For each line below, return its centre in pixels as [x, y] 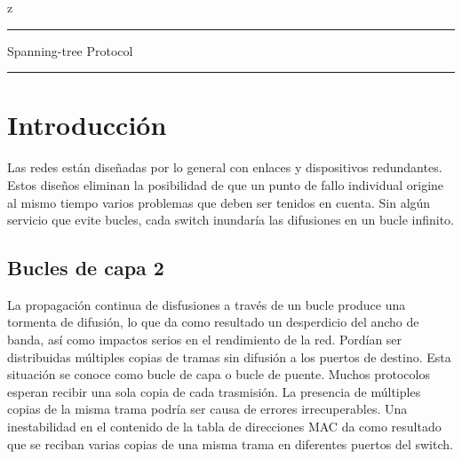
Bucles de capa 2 [86, 268]
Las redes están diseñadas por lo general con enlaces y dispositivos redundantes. [225, 167]
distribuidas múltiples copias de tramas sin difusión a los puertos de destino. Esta [229, 356]
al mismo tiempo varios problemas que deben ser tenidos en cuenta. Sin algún [219, 202]
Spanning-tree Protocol [70, 50]
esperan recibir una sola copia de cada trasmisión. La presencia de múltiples [214, 391]
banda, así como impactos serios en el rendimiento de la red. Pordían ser [205, 340]
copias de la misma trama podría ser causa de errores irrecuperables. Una [207, 409]
